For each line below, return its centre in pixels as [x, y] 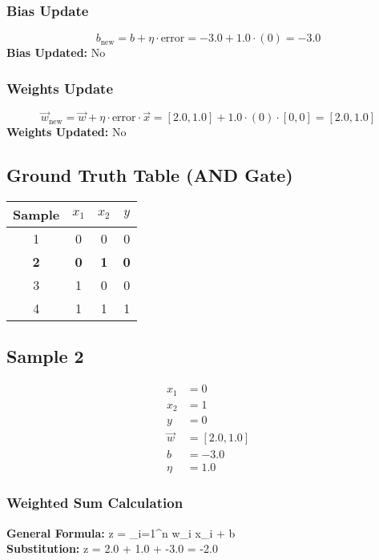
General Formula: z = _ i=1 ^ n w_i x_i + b [121, 532]
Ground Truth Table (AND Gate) [150, 175]
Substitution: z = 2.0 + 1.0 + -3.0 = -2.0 [112, 548]
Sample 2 [45, 356]
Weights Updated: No [67, 132]
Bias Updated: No [56, 52]
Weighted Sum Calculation [95, 503]
